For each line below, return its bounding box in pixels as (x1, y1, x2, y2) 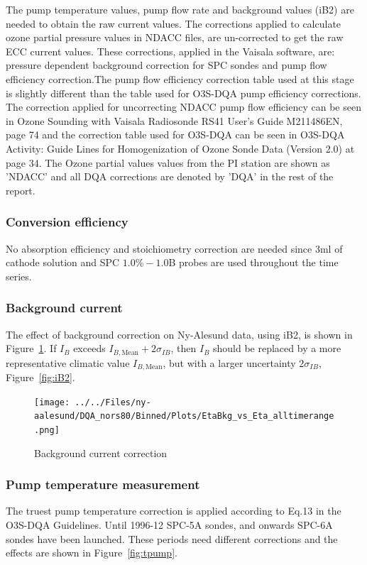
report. (6, 182, 35, 197)
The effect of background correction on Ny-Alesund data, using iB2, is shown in (6, 327, 353, 341)
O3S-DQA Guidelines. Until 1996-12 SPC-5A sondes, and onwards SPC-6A (6, 517, 333, 532)
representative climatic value (6, 355, 130, 370)
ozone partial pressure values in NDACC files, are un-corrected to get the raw (6, 30, 344, 45)
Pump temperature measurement (6, 476, 200, 493)
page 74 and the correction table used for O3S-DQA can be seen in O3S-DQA (6, 127, 345, 142)
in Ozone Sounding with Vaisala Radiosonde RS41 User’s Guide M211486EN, (6, 113, 343, 128)
